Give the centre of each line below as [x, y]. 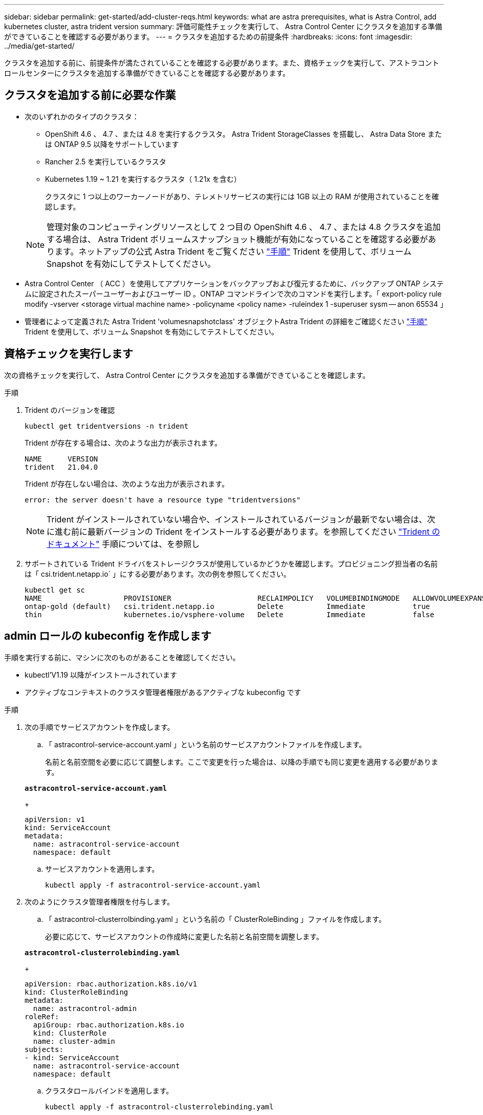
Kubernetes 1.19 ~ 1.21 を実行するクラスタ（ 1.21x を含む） [143, 179]
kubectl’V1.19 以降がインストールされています [101, 675]
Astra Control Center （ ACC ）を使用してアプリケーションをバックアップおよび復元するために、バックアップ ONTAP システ [234, 283]
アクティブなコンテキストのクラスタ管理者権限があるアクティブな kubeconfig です [163, 692]
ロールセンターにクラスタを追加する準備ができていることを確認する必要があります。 [147, 73]
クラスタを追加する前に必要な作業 [90, 95]
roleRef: [42, 1016]
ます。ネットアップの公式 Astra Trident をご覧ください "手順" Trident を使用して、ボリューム [233, 251]
